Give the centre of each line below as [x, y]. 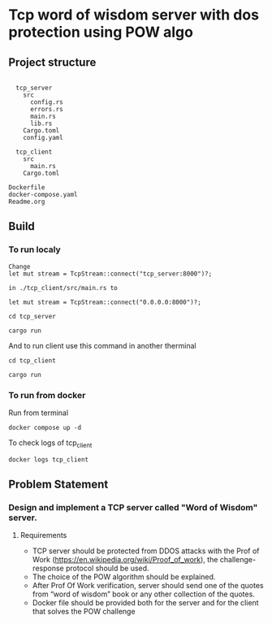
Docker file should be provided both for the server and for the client [145, 603]
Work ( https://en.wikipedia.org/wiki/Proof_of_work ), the [125, 560]
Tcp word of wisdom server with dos [134, 15]
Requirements [43, 535]
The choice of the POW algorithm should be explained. [124, 577]
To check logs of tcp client [50, 443]
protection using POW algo [101, 32]
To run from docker [47, 395]
